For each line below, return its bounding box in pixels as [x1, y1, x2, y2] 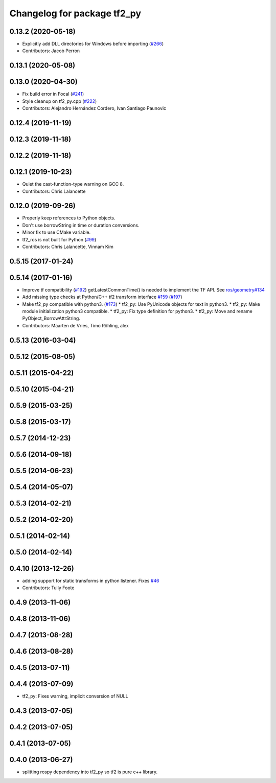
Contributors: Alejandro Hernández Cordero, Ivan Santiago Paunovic [22, 105, 167, 111]
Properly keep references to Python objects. [22, 215, 116, 221]
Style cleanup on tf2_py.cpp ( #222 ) [22, 98, 97, 104]
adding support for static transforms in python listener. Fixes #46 [22, 577, 159, 584]
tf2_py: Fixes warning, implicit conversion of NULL [22, 693, 128, 699]
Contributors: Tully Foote [22, 585, 75, 591]
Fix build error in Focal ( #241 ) [22, 91, 84, 97]
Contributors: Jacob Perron [22, 48, 80, 54]
